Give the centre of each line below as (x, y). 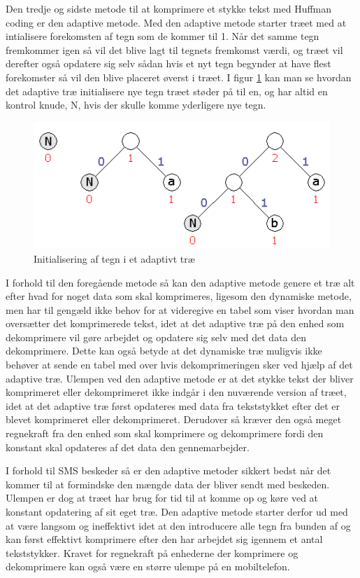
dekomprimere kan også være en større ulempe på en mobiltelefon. (148, 566)
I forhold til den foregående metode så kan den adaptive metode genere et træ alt (180, 282)
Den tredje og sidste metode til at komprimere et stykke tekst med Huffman (169, 8)
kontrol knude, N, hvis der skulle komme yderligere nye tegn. (136, 105)
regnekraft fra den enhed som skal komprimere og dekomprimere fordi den (165, 433)
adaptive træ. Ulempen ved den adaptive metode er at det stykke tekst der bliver (180, 378)
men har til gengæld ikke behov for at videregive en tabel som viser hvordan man (180, 309)
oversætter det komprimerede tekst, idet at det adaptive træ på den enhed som (175, 323)
